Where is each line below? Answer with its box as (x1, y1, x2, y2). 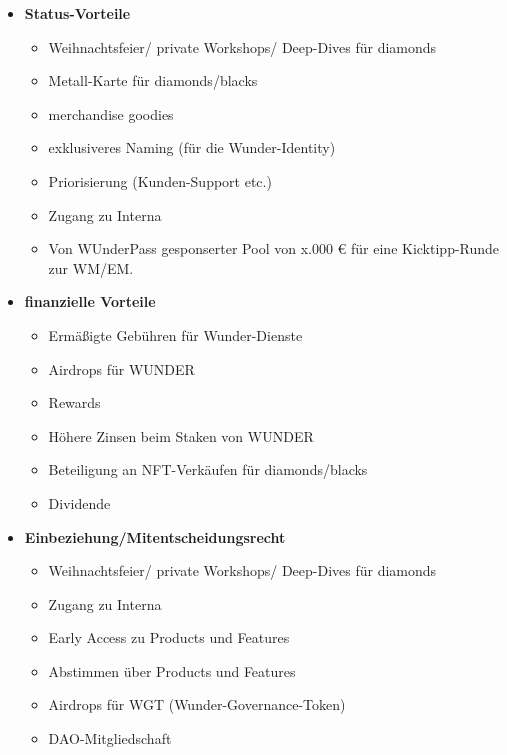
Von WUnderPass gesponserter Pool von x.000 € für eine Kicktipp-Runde (48, 238, 500, 259)
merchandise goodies (48, 103, 174, 124)
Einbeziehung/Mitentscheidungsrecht (24, 526, 286, 547)
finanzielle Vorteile (24, 291, 156, 312)
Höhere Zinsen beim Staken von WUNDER (48, 425, 314, 446)
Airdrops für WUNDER (48, 358, 195, 379)
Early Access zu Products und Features (48, 627, 290, 648)
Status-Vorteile (24, 3, 131, 23)
